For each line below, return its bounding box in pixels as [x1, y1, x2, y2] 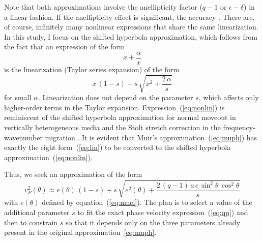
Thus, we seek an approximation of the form [4, 169, 142, 179]
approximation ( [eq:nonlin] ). [4, 152, 93, 162]
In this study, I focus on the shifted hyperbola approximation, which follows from [4, 31, 257, 42]
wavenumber [4, 132, 43, 142]
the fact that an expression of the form [4, 41, 125, 52]
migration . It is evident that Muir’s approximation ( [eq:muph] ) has [45, 132, 257, 142]
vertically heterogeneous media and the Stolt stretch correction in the [4, 122, 221, 132]
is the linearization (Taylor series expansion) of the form [4, 64, 180, 75]
